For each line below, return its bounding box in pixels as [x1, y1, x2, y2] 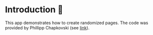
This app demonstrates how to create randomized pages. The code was [5, 20, 149, 26]
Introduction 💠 [5, 4, 64, 15]
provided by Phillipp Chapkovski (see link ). [5, 25, 90, 30]
